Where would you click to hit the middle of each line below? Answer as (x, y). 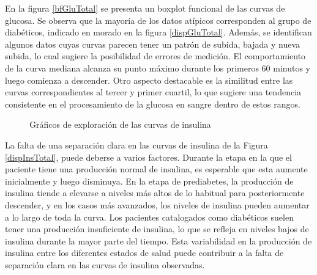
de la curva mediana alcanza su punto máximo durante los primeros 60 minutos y (158, 68)
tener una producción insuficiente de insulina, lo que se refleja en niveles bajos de (157, 229)
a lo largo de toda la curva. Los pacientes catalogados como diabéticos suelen (149, 217)
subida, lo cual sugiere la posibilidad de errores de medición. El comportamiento (155, 56)
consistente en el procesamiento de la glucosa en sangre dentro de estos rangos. (153, 104)
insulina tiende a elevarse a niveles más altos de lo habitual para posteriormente (155, 193)
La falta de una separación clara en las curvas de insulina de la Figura (136, 145)
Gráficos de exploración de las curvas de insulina (120, 124)
